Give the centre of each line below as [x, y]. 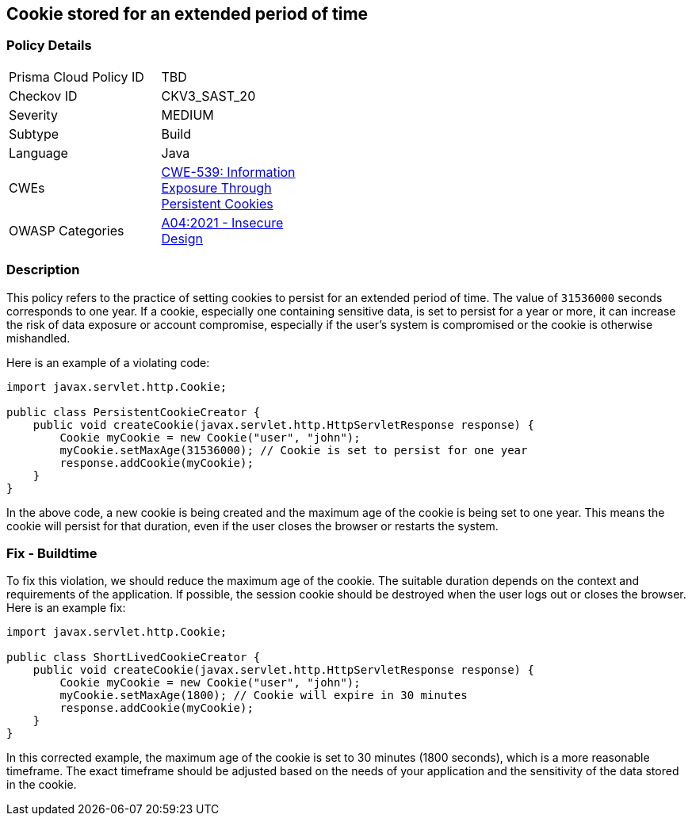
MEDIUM [187, 115]
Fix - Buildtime [52, 553]
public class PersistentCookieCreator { [134, 412]
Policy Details [49, 46]
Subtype [34, 134]
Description [43, 270]
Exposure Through [216, 187]
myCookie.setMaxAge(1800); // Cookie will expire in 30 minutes [264, 696]
